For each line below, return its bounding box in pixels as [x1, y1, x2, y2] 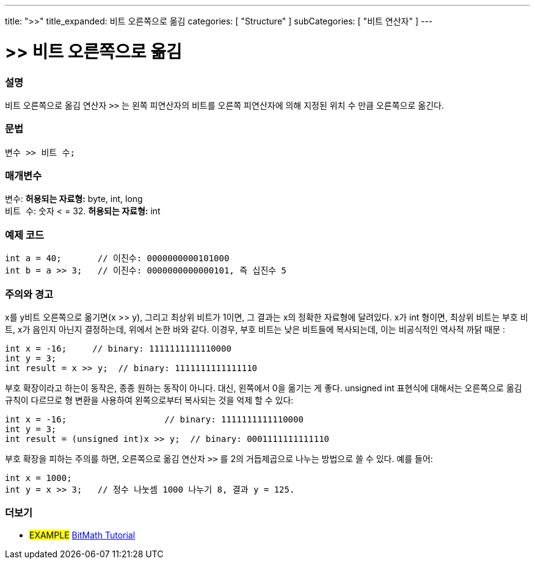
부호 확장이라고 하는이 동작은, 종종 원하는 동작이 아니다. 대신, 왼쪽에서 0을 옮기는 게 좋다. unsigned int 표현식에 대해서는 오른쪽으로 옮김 [5, 382, 522, 393]
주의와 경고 [5, 287, 54, 300]
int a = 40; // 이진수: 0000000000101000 [5, 253, 230, 264]
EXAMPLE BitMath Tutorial [29, 529, 136, 540]
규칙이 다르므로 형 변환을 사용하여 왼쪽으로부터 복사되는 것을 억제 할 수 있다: [5, 394, 294, 405]
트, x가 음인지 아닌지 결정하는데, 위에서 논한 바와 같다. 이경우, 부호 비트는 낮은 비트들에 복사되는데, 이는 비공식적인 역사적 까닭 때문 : [5, 324, 505, 334]
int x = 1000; [5, 472, 72, 483]
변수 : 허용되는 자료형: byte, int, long [5, 193, 143, 204]
